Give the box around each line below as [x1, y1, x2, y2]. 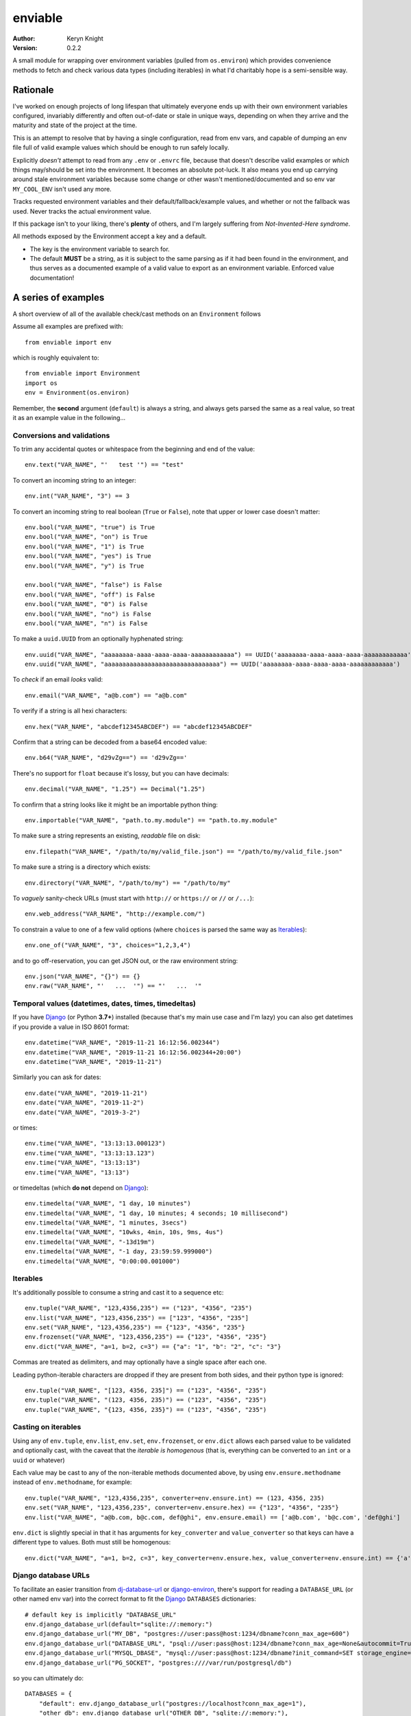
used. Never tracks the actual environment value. [12, 207, 152, 216]
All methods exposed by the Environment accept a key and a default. [12, 232, 207, 240]
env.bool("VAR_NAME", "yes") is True [25, 553, 152, 560]
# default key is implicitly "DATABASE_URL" [25, 1610, 177, 1619]
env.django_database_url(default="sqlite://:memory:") [25, 1621, 213, 1628]
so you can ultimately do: [12, 1673, 84, 1682]
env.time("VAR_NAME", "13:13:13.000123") [25, 1139, 166, 1148]
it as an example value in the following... [12, 413, 126, 421]
